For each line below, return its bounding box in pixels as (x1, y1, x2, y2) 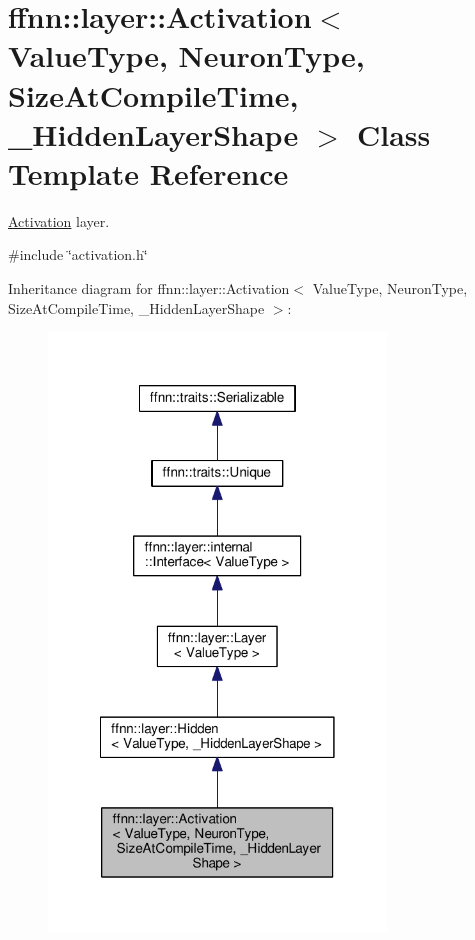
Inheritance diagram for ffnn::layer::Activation (8, 278, 290, 299)
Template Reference (8, 152, 289, 193)
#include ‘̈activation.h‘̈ (8, 244, 148, 265)
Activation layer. (8, 210, 110, 231)
